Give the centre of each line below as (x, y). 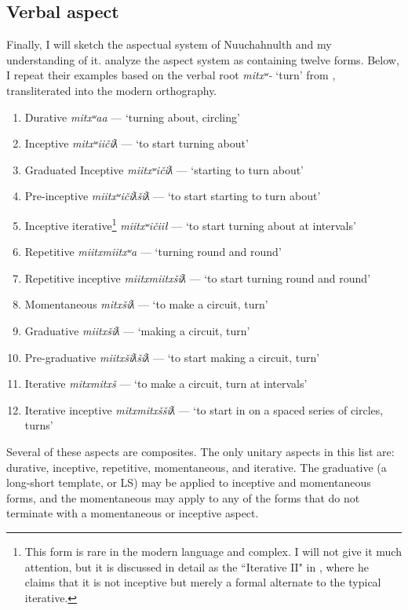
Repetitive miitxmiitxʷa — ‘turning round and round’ (153, 252)
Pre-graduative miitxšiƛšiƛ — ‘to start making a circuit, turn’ (172, 357)
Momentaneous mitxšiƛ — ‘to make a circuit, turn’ (146, 304)
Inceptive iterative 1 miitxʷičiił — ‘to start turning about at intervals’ (190, 224)
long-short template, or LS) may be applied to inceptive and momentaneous (189, 482)
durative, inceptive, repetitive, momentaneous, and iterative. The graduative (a (197, 467)
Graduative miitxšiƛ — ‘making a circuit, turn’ (137, 330)
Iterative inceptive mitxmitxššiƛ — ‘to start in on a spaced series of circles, (204, 409)
